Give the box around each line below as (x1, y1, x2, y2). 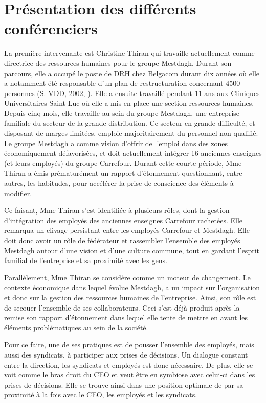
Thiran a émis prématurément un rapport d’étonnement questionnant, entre (4, 168, 242, 178)
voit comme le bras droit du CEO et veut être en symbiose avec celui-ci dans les (4, 369, 255, 380)
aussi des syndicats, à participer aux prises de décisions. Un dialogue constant (4, 349, 248, 360)
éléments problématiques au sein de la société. (4, 322, 148, 333)
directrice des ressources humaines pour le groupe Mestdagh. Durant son (4, 57, 232, 68)
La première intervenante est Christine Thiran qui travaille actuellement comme (4, 48, 255, 58)
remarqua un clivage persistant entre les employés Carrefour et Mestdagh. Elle (4, 225, 250, 235)
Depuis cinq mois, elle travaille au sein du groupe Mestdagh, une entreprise (4, 107, 240, 118)
